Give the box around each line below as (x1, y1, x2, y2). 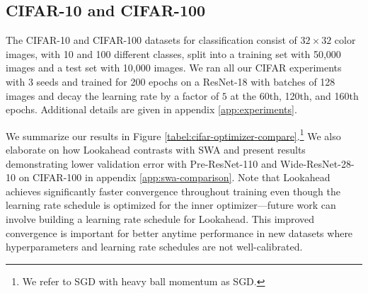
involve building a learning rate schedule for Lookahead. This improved (6, 211, 315, 226)
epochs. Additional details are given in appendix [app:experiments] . (6, 102, 297, 117)
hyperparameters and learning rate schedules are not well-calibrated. (6, 239, 303, 254)
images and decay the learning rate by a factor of (6, 88, 219, 103)
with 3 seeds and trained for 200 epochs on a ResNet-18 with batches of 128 (6, 74, 335, 88)
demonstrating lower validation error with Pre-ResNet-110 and (6, 156, 277, 171)
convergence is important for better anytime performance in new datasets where (6, 225, 353, 240)
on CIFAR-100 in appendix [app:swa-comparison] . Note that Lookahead (18, 170, 330, 185)
